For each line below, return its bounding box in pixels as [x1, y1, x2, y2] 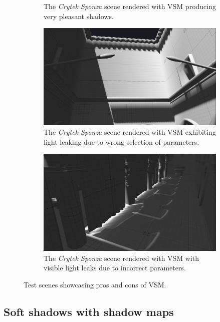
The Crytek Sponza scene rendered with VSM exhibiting [44, 127, 216, 137]
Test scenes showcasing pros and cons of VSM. [24, 279, 166, 289]
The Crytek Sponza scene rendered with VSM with [44, 252, 199, 263]
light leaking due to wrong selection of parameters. [44, 136, 199, 147]
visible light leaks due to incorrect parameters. [44, 262, 186, 273]
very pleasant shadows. [44, 11, 114, 21]
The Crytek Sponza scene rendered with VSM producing [44, 1, 216, 11]
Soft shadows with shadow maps [4, 303, 174, 319]
